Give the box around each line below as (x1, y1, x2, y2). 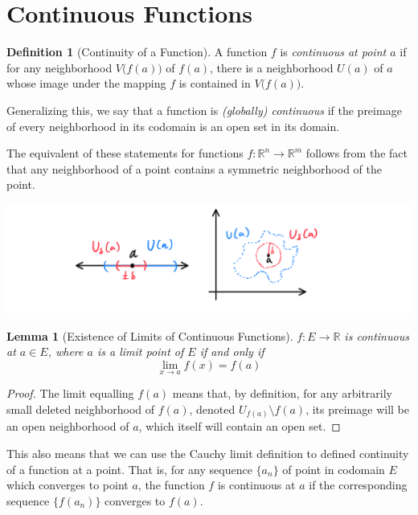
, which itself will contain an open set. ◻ (138, 418, 341, 435)
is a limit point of (96, 343, 184, 360)
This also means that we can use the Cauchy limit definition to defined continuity (6, 444, 409, 461)
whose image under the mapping (6, 75, 166, 92)
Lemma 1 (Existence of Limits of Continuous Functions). (6, 327, 293, 344)
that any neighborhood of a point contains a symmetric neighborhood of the (6, 160, 382, 177)
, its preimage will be (305, 400, 409, 417)
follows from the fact (305, 145, 408, 161)
